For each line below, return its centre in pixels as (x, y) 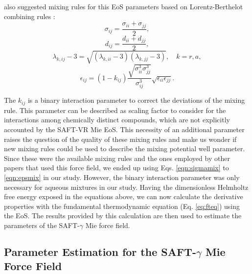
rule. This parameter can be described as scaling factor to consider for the (115, 110)
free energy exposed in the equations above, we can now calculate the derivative (124, 196)
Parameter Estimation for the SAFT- (100, 251)
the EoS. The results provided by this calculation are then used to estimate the (123, 216)
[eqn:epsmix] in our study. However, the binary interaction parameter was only (122, 177)
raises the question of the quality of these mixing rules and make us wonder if (120, 139)
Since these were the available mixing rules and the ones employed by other (117, 158)
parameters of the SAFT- (42, 225)
